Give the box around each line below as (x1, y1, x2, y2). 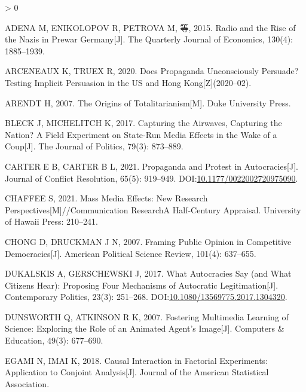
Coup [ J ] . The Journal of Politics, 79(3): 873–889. (5, 140, 183, 152)
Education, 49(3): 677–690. (5, 334, 103, 347)
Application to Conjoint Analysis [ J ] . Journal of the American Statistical (5, 366, 269, 378)
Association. (5, 377, 50, 390)
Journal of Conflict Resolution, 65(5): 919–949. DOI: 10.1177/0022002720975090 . (5, 171, 298, 184)
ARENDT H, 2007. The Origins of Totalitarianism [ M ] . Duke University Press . (5, 96, 291, 109)
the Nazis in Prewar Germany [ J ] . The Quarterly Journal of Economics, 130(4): (5, 33, 293, 45)
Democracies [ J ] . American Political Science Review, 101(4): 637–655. (5, 247, 256, 259)
